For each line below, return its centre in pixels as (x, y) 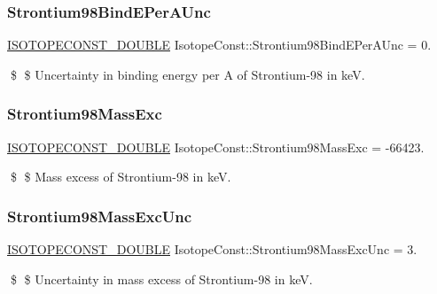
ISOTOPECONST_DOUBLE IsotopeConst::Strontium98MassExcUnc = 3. (212, 249)
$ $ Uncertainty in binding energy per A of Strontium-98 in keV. (187, 74)
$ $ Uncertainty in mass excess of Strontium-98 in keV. (161, 279)
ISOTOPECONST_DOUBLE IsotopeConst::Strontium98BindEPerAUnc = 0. (219, 45)
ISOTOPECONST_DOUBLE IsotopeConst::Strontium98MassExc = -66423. (216, 147)
